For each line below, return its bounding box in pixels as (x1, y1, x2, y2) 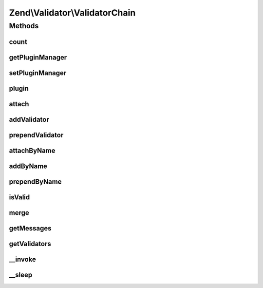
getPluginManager (9, 53, 67, 61)
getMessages (9, 224, 52, 232)
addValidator (9, 115, 50, 124)
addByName (9, 162, 48, 170)
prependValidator (9, 131, 64, 139)
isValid (9, 193, 30, 201)
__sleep (9, 270, 33, 279)
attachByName (9, 146, 56, 154)
